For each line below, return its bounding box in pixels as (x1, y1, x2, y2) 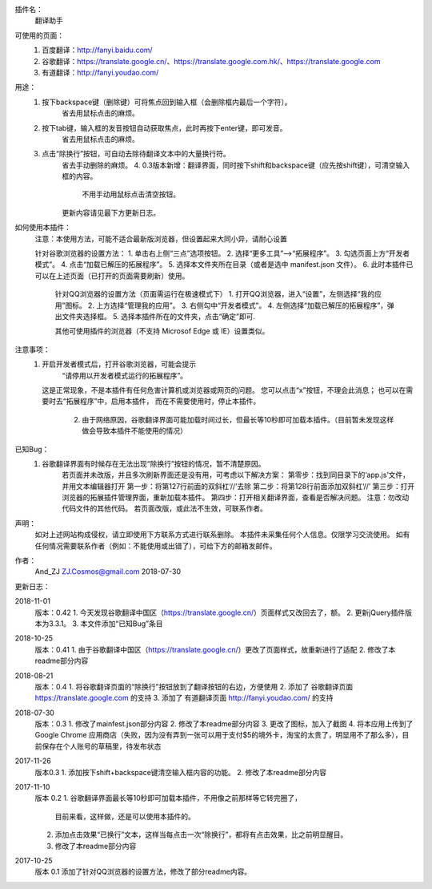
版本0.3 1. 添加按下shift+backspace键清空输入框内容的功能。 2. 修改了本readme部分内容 (34, 767, 327, 777)
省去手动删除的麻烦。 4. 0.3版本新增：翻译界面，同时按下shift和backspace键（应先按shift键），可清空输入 (62, 160, 410, 170)
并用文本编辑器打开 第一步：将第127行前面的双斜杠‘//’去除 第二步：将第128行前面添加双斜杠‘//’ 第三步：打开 (62, 481, 415, 491)
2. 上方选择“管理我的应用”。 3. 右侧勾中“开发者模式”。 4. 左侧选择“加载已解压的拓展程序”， (88, 301, 388, 310)
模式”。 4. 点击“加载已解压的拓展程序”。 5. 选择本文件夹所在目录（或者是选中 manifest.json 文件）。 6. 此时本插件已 (34, 260, 414, 269)
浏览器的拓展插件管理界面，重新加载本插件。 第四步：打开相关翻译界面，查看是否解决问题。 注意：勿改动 (62, 493, 410, 503)
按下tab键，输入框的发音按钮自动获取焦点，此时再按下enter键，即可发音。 (42, 123, 287, 132)
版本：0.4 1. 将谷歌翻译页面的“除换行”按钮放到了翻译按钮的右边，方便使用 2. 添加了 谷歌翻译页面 (34, 681, 354, 691)
